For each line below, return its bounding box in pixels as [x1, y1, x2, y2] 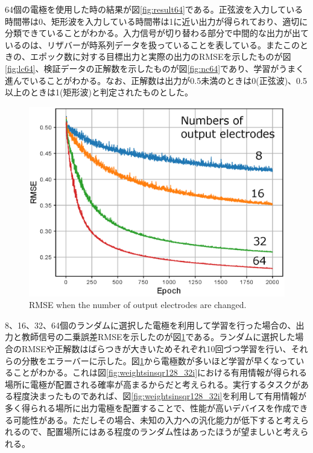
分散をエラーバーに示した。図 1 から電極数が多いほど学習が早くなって [21, 354, 296, 367]
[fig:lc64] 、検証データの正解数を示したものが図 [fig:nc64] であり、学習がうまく [5, 62, 305, 74]
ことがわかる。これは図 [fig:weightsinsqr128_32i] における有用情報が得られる [13, 366, 308, 379]
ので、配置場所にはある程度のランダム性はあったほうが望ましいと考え [21, 425, 300, 438]
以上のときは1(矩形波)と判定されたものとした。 [5, 86, 193, 98]
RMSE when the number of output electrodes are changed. [29, 298, 247, 311]
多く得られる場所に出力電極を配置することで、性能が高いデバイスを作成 [5, 401, 291, 414]
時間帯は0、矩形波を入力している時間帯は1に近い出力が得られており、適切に [5, 14, 308, 27]
